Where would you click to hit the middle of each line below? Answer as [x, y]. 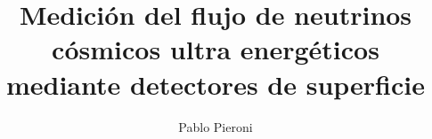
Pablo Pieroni [216, 126]
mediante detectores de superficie [216, 84]
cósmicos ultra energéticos [216, 49]
